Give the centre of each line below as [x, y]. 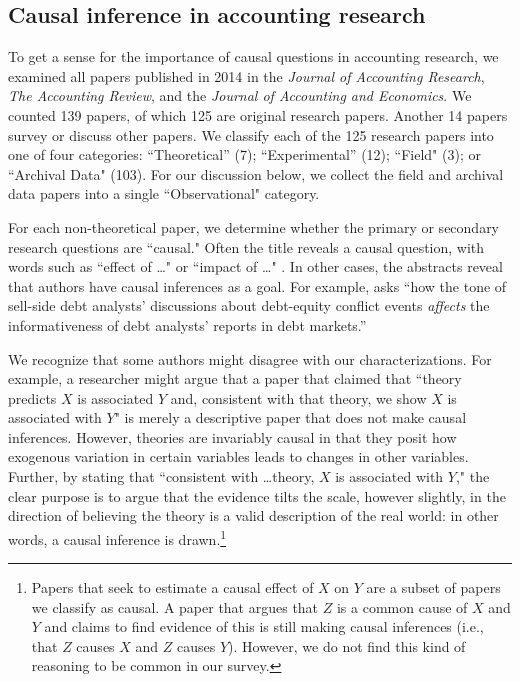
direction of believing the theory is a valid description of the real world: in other [253, 515]
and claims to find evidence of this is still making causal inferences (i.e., [264, 626]
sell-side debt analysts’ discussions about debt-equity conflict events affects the [249, 305]
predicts [32, 397]
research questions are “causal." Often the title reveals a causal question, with [246, 246]
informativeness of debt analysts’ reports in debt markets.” [187, 324]
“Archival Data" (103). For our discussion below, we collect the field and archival [256, 173]
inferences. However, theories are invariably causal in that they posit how [232, 436]
